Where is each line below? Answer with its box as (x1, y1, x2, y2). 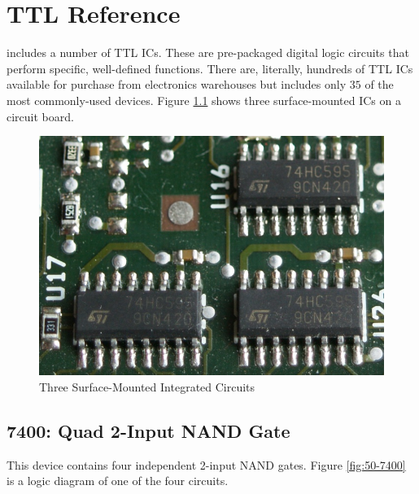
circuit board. (7, 107, 74, 125)
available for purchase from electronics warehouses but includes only (7, 76, 347, 93)
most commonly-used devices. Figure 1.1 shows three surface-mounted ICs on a (7, 91, 401, 108)
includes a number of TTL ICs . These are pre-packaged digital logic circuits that (7, 44, 409, 61)
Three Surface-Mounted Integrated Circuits (39, 378, 255, 396)
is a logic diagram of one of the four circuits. (7, 472, 229, 489)
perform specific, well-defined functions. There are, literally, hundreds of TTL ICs (7, 59, 413, 77)
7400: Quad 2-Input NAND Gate (7, 418, 290, 444)
